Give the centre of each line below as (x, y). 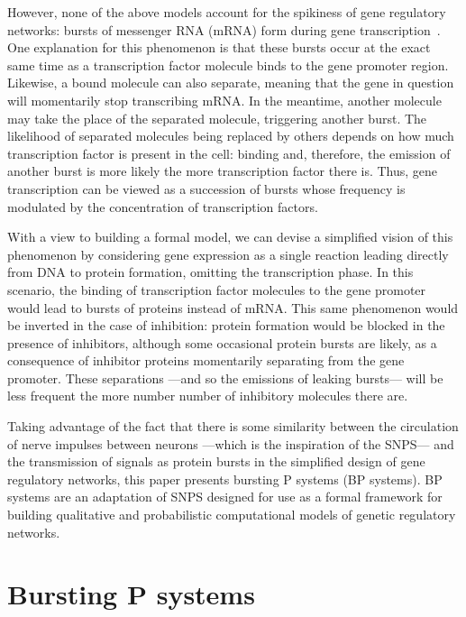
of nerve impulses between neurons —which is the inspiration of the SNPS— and (231, 443)
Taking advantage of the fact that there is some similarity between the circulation (233, 426)
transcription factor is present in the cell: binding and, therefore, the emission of (229, 153)
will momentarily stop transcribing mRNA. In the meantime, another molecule (224, 100)
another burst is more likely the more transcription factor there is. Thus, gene (223, 171)
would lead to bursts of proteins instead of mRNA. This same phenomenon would (233, 307)
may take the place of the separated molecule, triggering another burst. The (217, 118)
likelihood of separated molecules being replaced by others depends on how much (231, 136)
